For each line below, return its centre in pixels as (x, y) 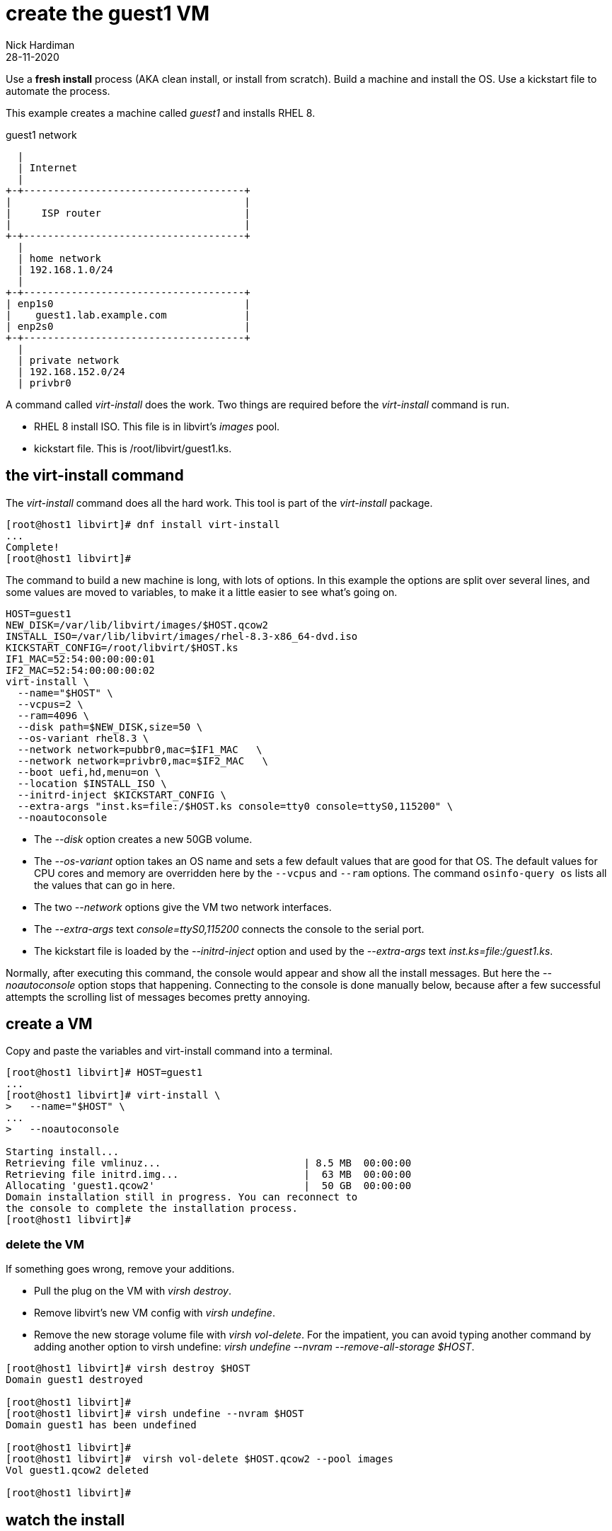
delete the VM (45, 1244)
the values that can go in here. (105, 885)
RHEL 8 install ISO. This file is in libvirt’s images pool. (157, 426)
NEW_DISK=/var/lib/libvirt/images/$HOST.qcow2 (137, 625)
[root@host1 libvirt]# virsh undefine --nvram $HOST (155, 1414)
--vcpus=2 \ (50, 704)
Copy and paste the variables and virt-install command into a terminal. (169, 1051)
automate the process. (58, 91)
